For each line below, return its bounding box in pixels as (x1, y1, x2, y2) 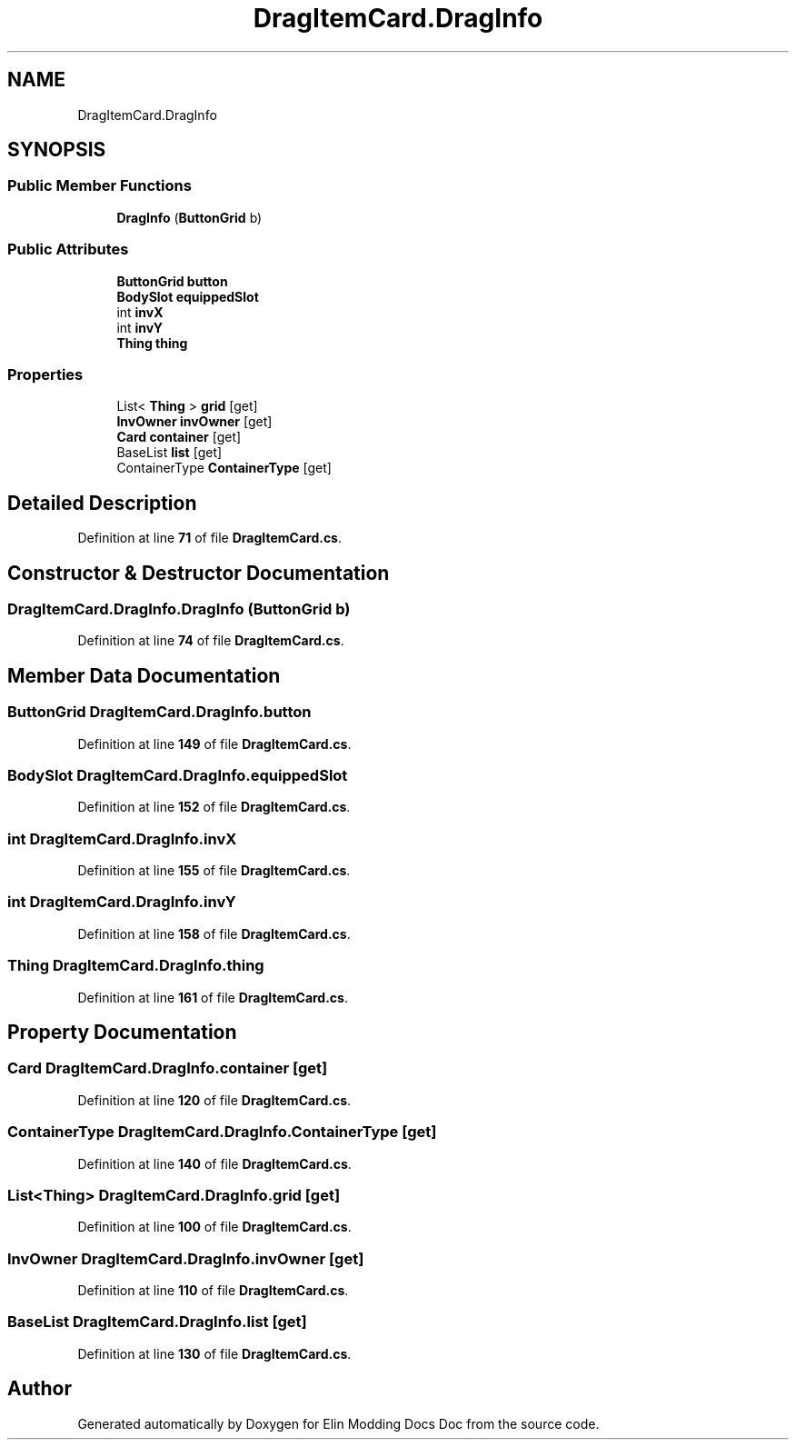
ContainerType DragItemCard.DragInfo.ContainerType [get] (7, 1123, 437, 1142)
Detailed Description (7, 491, 197, 514)
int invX (116, 304, 164, 320)
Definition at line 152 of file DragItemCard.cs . (77, 799, 351, 815)
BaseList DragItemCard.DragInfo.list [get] (7, 1312, 307, 1332)
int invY (116, 319, 164, 335)
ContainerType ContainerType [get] (116, 460, 332, 476)
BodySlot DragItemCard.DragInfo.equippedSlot (7, 765, 348, 784)
